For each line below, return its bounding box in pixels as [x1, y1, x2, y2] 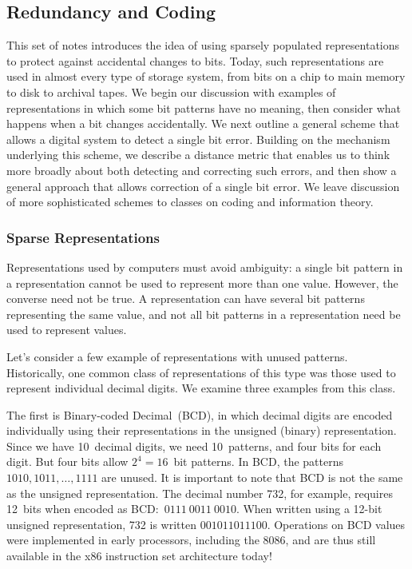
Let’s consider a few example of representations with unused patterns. [6, 348, 348, 364]
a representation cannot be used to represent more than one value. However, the [6, 274, 398, 291]
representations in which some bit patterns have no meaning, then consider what [6, 99, 402, 116]
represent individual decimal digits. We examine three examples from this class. [6, 380, 396, 396]
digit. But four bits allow [6, 453, 129, 470]
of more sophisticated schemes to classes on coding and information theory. [6, 193, 374, 210]
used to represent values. [6, 321, 127, 338]
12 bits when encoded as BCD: [6, 500, 159, 517]
